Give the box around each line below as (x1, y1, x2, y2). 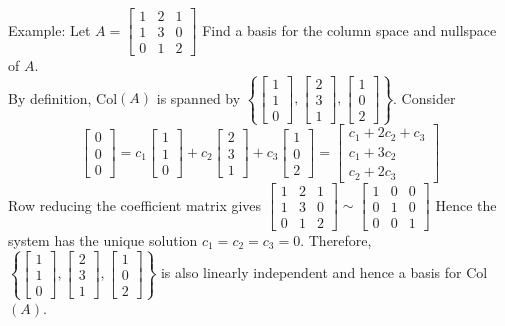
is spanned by (156, 87, 241, 108)
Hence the (435, 194, 497, 215)
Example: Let (8, 19, 91, 40)
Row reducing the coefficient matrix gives (8, 194, 262, 215)
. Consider (393, 87, 456, 108)
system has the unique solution (8, 229, 198, 250)
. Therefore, (300, 229, 372, 250)
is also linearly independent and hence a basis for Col (160, 262, 488, 283)
